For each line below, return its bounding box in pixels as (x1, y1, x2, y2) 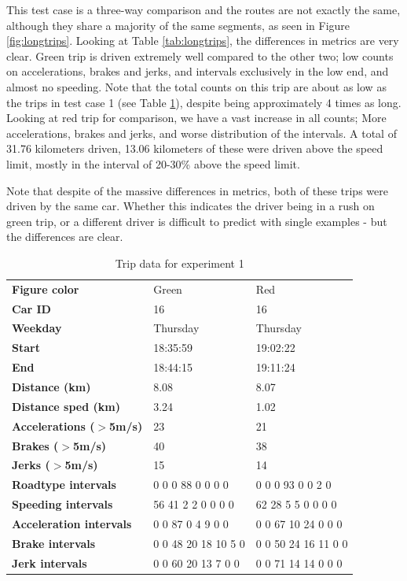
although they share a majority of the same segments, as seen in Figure (6, 17, 350, 33)
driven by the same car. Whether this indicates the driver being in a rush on (6, 198, 375, 214)
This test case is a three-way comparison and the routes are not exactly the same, (6, 2, 401, 17)
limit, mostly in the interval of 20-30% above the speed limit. (6, 155, 300, 172)
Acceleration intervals (12, 515, 132, 531)
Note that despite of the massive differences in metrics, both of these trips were (6, 182, 388, 198)
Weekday (12, 320, 62, 336)
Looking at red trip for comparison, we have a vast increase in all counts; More (6, 109, 387, 126)
